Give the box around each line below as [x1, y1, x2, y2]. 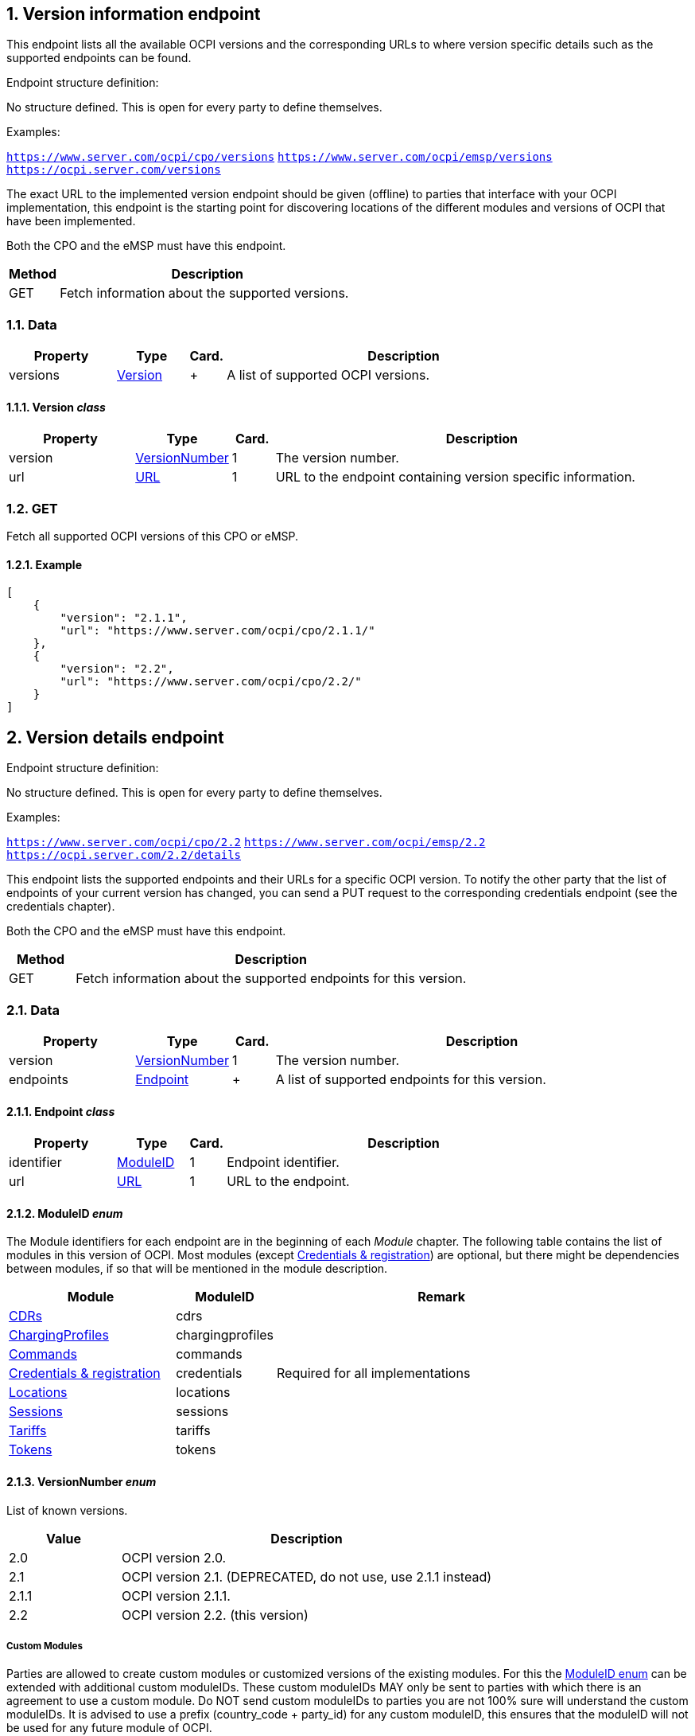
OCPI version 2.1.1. [122, 1587, 231, 1604]
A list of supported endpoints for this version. [275, 1071, 546, 1087]
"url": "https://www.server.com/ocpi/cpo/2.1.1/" [60, 624, 375, 638]
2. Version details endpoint [6, 727, 224, 747]
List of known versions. [6, 1503, 128, 1517]
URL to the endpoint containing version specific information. [275, 469, 635, 486]
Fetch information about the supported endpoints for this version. [76, 970, 467, 987]
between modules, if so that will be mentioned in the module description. [6, 1262, 388, 1276]
